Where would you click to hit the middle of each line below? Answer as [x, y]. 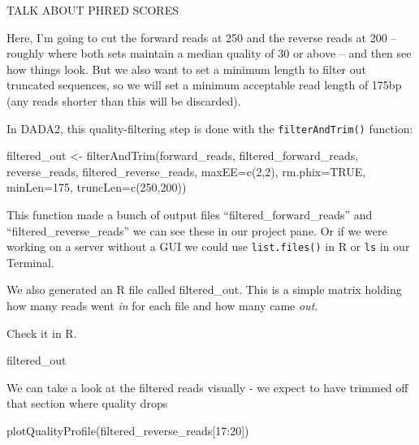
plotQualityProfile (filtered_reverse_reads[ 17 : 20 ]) [128, 430]
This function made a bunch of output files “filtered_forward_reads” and [190, 214]
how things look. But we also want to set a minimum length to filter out [186, 69]
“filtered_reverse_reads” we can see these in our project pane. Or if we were [197, 230]
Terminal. [30, 262]
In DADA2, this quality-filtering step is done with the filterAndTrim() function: [210, 128]
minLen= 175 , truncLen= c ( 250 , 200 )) [97, 187]
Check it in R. [42, 333]
